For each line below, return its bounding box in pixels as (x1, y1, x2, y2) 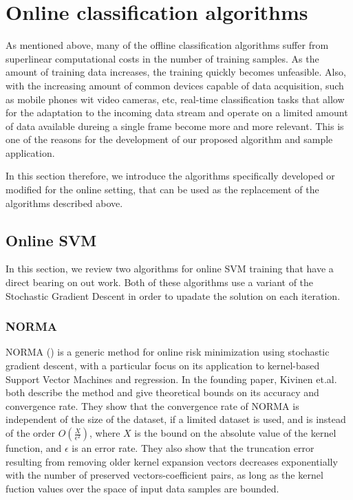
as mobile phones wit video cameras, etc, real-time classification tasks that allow (6, 91, 345, 106)
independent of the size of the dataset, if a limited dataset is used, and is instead (6, 412, 346, 426)
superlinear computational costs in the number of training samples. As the (6, 51, 319, 65)
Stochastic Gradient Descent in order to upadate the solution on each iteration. (6, 288, 341, 303)
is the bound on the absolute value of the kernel (134, 426, 336, 440)
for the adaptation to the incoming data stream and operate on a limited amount (6, 105, 348, 120)
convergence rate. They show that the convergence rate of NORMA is (6, 398, 299, 413)
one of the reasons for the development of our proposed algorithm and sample (6, 132, 333, 146)
